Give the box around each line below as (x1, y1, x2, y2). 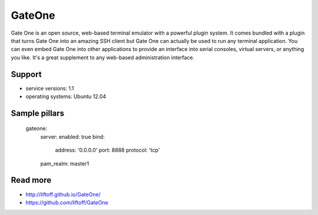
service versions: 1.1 (25, 85, 74, 92)
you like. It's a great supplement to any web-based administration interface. (11, 53, 194, 61)
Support (11, 69, 42, 79)
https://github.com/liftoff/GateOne (25, 199, 108, 206)
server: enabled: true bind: (40, 133, 105, 140)
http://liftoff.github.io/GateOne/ (25, 191, 101, 198)
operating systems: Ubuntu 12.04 (25, 93, 107, 100)
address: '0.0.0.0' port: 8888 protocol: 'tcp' (55, 147, 160, 154)
